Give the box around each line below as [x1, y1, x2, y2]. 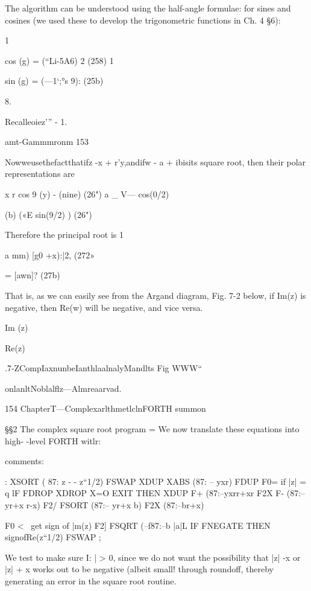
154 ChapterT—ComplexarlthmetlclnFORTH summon [5, 402, 206, 415]
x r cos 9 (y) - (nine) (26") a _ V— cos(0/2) [5, 187, 169, 200]
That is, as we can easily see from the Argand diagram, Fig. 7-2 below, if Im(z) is [5, 289, 306, 301]
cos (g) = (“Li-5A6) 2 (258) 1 [5, 54, 114, 66]
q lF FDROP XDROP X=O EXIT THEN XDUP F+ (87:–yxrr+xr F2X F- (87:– [5, 487, 306, 499]
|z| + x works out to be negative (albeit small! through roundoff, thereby [5, 563, 274, 575]
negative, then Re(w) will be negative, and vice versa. [5, 301, 203, 313]
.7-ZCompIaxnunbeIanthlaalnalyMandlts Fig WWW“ [5, 362, 202, 374]
